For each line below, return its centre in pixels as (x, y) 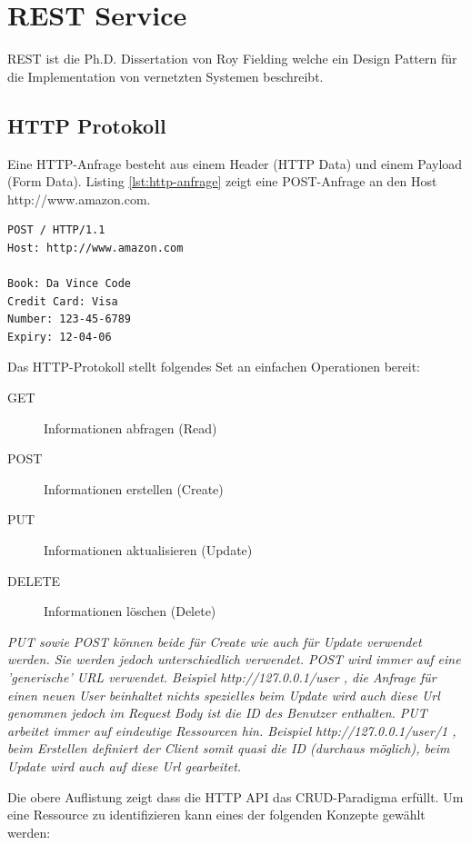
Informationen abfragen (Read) (130, 427)
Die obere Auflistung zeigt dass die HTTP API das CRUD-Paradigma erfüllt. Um (235, 796)
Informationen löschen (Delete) (130, 611)
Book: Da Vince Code (70, 284)
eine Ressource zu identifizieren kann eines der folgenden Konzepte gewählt (216, 815)
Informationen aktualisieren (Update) (148, 550)
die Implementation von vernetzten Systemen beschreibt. (165, 76)
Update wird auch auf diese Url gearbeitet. (125, 765)
